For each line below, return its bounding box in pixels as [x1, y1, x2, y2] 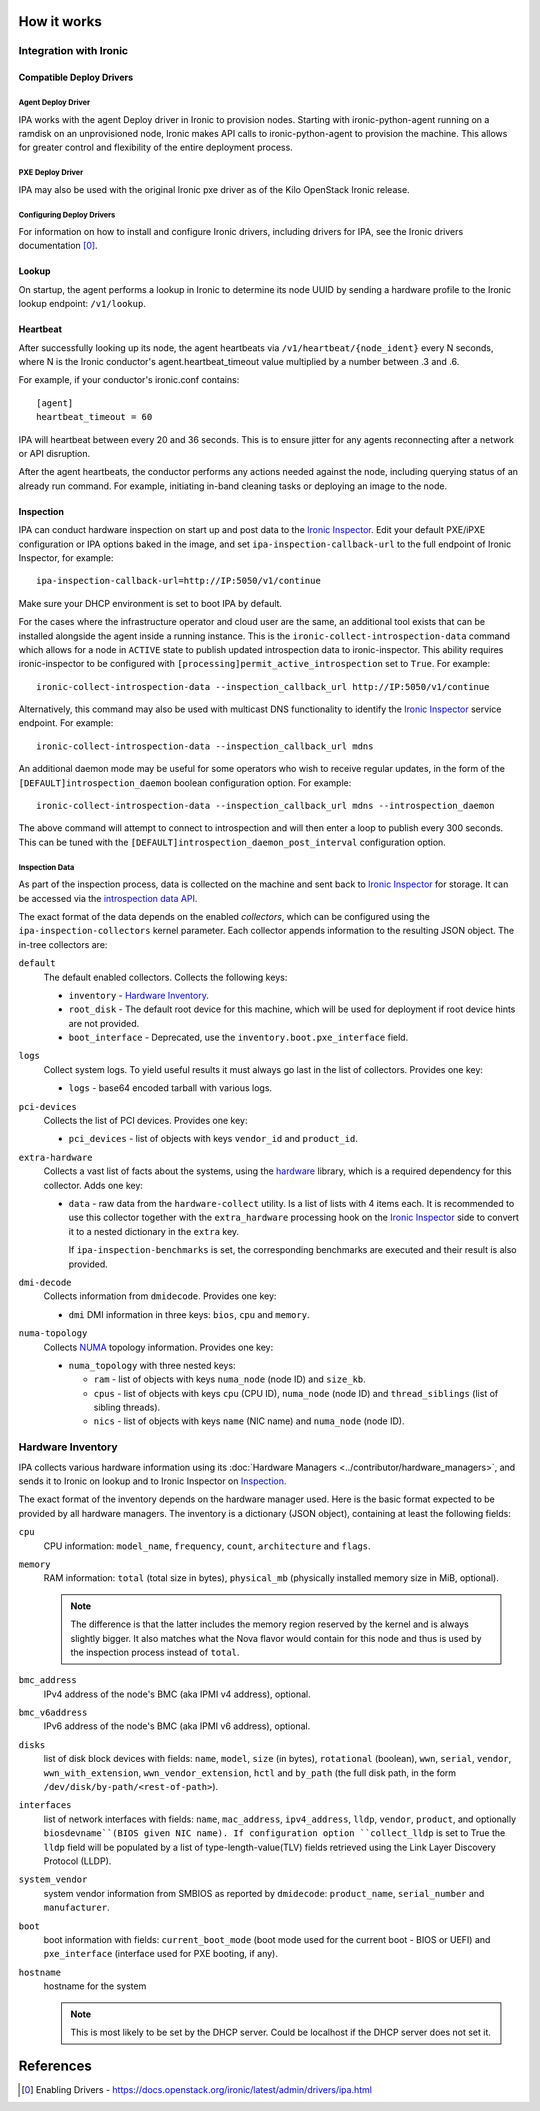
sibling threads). [93, 1401, 161, 1414]
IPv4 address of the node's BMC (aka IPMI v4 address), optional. [43, 1688, 311, 1700]
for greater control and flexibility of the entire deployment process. [18, 141, 294, 154]
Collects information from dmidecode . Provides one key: [43, 1290, 277, 1302]
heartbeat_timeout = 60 [36, 411, 153, 423]
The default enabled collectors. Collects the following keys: [43, 971, 288, 983]
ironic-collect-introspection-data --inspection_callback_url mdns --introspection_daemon [36, 800, 495, 812]
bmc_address [18, 1675, 77, 1686]
